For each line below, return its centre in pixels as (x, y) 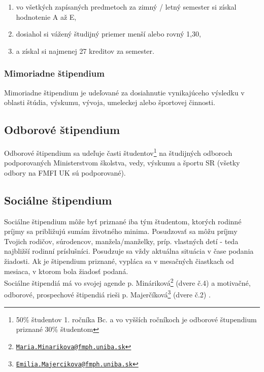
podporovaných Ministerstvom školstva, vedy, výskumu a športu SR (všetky (122, 163)
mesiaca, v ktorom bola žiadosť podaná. (66, 271)
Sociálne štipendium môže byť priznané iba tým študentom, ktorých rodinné (123, 221)
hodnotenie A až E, (46, 16)
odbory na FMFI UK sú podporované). (65, 172)
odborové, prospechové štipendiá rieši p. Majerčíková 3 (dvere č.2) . (107, 294)
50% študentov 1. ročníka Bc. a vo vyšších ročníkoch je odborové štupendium (136, 319)
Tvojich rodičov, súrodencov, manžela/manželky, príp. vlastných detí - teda (121, 241)
